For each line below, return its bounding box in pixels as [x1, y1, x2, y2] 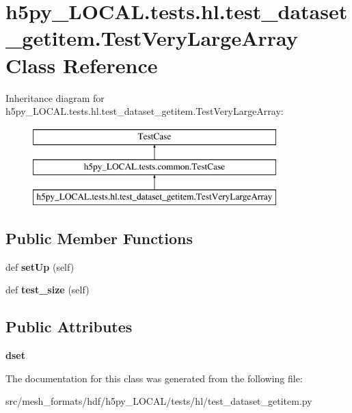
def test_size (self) [5, 282, 90, 297]
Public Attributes [5, 316, 133, 337]
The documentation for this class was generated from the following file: [5, 371, 303, 385]
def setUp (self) [5, 259, 75, 274]
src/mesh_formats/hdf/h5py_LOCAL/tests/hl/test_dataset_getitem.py [5, 394, 312, 408]
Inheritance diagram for [5, 90, 105, 105]
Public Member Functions [5, 228, 193, 249]
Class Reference [5, 51, 158, 79]
